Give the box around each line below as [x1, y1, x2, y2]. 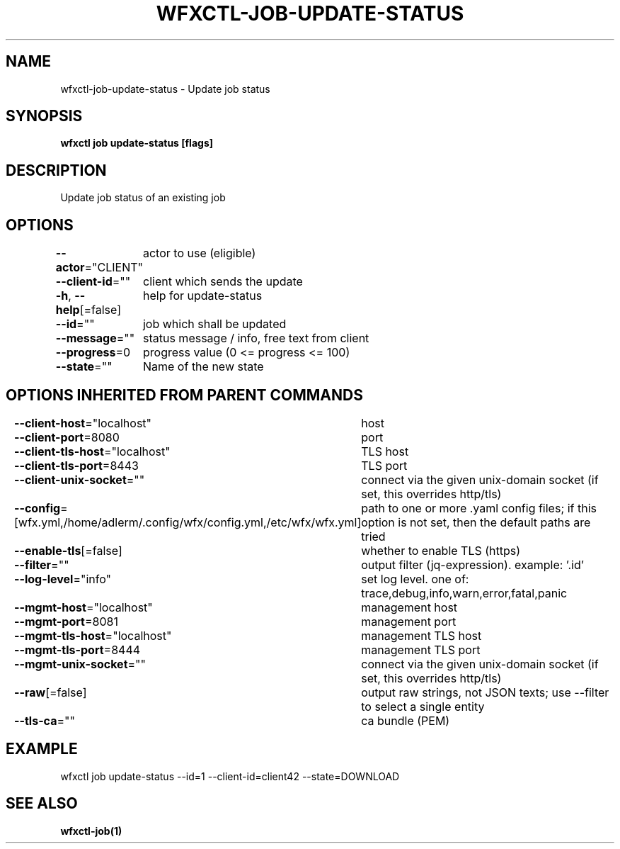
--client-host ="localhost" [13, 415, 152, 430]
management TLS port [361, 642, 481, 657]
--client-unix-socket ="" [13, 472, 145, 487]
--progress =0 [55, 345, 131, 360]
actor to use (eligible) [142, 246, 256, 261]
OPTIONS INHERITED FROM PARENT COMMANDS [6, 386, 363, 404]
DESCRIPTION [6, 161, 107, 179]
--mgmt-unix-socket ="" [13, 656, 146, 671]
